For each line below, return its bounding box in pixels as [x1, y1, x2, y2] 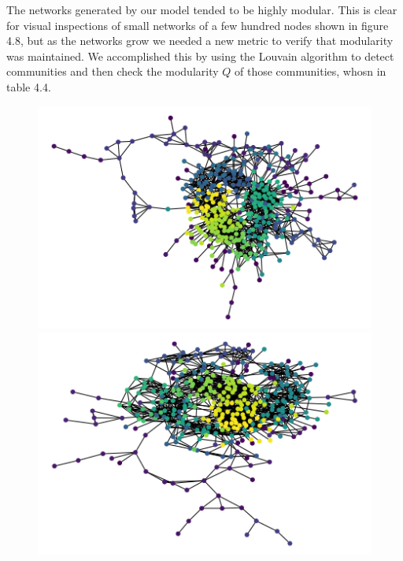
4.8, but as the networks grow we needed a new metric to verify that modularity [6, 32, 394, 49]
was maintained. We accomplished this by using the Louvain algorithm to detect [6, 47, 394, 64]
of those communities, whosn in [235, 63, 386, 80]
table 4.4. [6, 78, 51, 95]
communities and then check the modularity [6, 63, 219, 80]
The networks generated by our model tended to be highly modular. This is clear [6, 2, 397, 17]
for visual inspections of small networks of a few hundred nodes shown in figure [6, 17, 389, 33]
